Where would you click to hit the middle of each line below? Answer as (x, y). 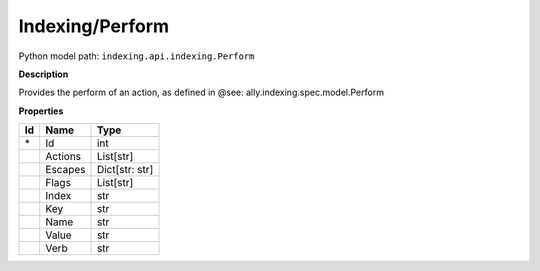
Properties (41, 111)
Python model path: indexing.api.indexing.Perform (136, 56)
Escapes (65, 170)
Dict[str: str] (125, 170)
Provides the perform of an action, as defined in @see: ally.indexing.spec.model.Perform (201, 92)
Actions (63, 157)
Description (43, 74)
